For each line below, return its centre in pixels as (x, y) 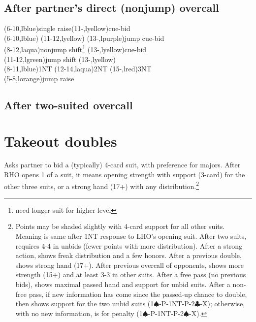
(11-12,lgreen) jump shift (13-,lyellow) (60, 59)
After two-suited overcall (68, 105)
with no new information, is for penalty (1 (79, 313)
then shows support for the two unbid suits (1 (85, 304)
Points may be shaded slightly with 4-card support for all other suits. (120, 226)
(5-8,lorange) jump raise (39, 78)
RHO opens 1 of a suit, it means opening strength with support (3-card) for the (125, 174)
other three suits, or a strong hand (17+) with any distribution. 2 (102, 185)
